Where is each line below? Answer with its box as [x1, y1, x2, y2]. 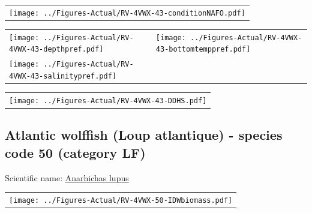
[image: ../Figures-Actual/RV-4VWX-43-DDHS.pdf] [9, 96, 207, 105]
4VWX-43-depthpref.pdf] [9, 45, 104, 54]
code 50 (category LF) [5, 143, 146, 161]
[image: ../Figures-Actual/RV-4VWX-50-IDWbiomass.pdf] [9, 196, 233, 205]
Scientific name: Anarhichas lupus [5, 171, 129, 184]
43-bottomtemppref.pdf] [155, 45, 251, 54]
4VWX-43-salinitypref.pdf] [9, 71, 116, 80]
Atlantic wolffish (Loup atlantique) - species [5, 125, 283, 144]
